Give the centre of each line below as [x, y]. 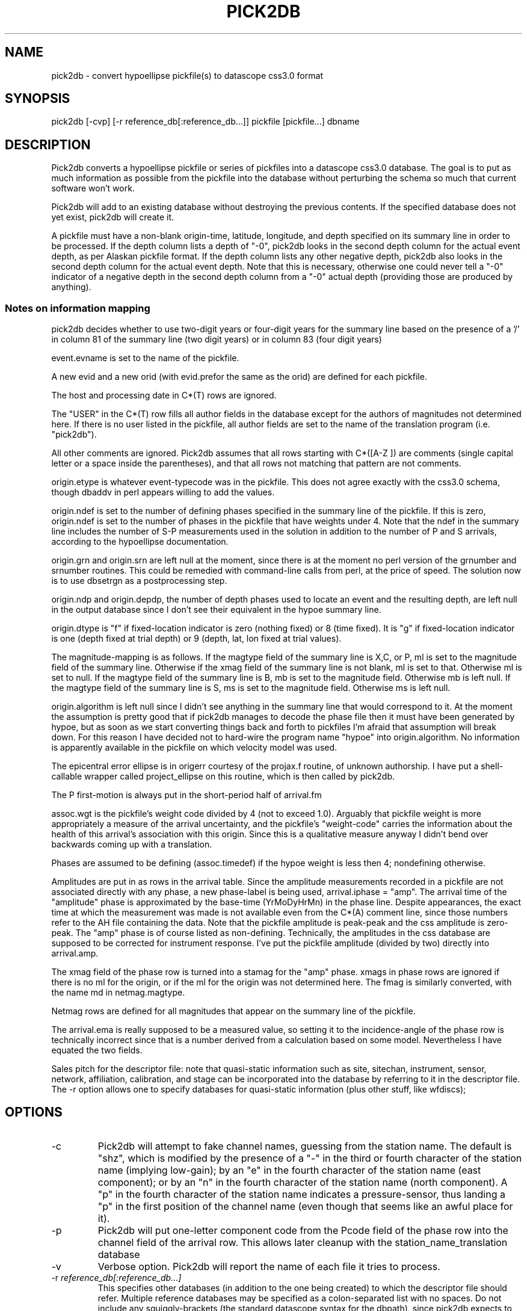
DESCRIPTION [48, 144]
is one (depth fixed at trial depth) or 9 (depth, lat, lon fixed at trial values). [196, 639]
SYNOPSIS [38, 99]
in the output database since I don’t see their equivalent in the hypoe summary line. [216, 610]
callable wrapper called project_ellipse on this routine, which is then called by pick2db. [223, 776]
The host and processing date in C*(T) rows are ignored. [164, 395]
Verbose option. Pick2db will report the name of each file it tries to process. [269, 1266]
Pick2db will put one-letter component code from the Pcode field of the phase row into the [303, 1230]
